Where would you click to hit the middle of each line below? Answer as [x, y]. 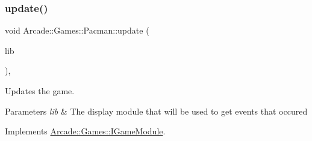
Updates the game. [40, 91]
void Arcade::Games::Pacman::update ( [77, 30]
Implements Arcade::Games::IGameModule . [85, 131]
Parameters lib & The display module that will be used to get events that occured [156, 111]
